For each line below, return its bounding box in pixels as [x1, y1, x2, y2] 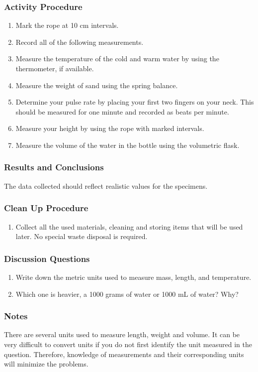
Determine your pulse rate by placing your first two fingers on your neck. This [15, 97, 254, 107]
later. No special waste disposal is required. [15, 231, 148, 242]
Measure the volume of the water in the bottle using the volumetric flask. [15, 139, 240, 150]
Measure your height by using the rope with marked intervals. [15, 123, 204, 133]
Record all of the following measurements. [15, 36, 144, 47]
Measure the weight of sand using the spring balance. [15, 80, 178, 90]
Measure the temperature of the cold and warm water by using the [15, 53, 219, 64]
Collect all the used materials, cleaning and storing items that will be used [15, 221, 243, 232]
